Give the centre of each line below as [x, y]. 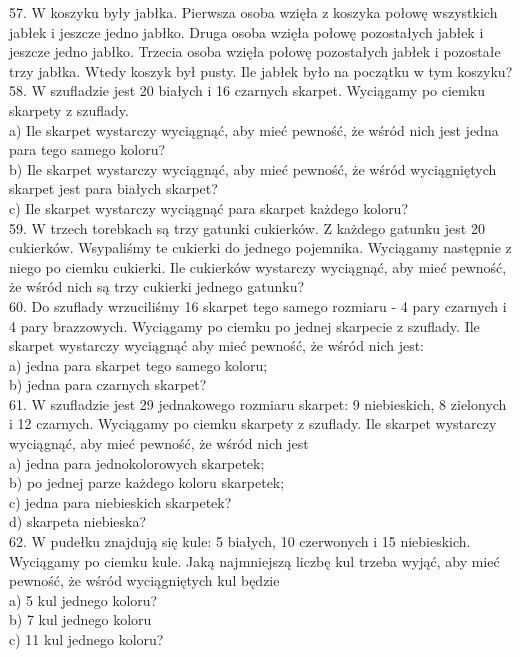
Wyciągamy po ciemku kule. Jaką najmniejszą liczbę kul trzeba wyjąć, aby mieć [254, 560]
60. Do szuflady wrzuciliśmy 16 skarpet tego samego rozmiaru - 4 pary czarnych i [258, 305]
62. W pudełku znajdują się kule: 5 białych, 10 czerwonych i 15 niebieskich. [240, 541]
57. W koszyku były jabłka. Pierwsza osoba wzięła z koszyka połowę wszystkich [253, 12]
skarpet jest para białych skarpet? [113, 188]
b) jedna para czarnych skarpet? [108, 384]
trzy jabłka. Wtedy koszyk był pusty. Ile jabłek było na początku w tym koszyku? [261, 70]
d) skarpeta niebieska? [78, 521]
